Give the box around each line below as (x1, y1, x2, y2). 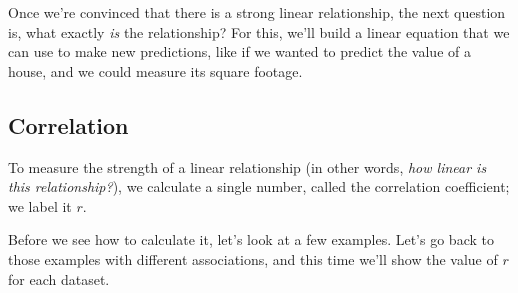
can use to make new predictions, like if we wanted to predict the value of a (8, 41, 471, 62)
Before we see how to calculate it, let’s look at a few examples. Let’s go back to (8, 229, 494, 250)
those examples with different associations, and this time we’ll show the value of (8, 248, 498, 269)
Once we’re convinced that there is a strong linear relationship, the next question (8, 2, 506, 22)
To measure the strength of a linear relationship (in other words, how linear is (8, 156, 487, 177)
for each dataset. (8, 268, 110, 289)
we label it (8, 195, 72, 216)
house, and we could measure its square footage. (8, 60, 303, 81)
